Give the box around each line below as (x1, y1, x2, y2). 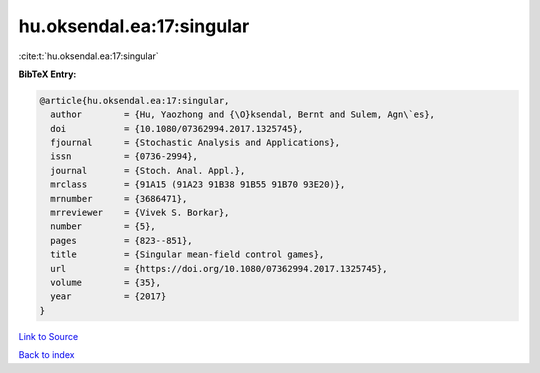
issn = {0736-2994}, (50, 151, 199, 162)
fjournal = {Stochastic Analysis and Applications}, (50, 137, 341, 149)
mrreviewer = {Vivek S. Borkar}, (50, 207, 230, 219)
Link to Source (18, 330, 79, 342)
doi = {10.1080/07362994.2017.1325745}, (50, 123, 304, 134)
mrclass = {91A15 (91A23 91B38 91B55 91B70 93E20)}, (50, 179, 346, 190)
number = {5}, (50, 221, 157, 232)
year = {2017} (50, 291, 167, 302)
